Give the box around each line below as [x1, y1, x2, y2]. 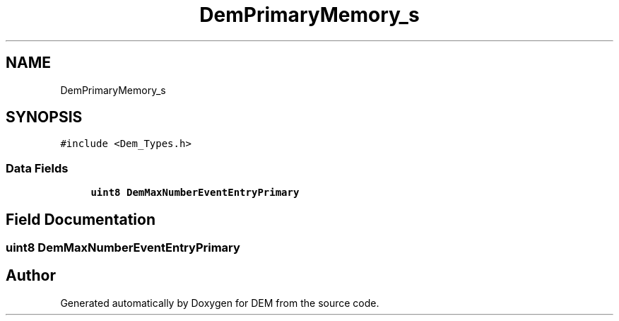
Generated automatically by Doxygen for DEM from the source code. [60, 296, 379, 309]
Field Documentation [6, 210, 155, 228]
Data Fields [6, 160, 69, 175]
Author [6, 267, 56, 285]
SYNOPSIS [6, 108, 83, 127]
